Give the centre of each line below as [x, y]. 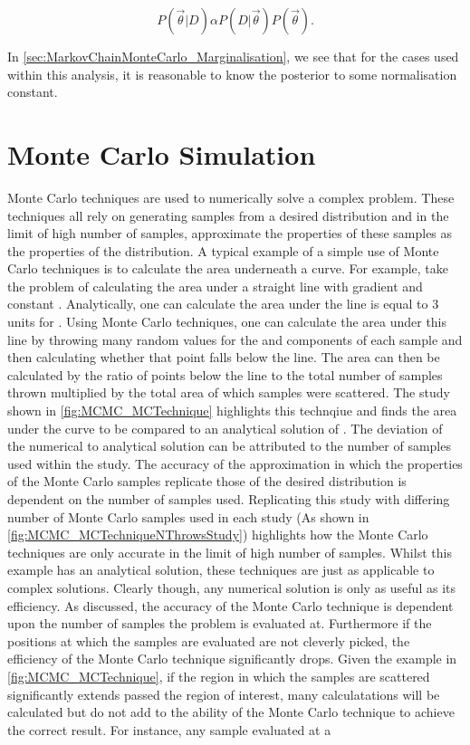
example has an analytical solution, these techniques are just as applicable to [221, 570]
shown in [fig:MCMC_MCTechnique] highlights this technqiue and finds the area [232, 411]
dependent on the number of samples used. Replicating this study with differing [229, 499]
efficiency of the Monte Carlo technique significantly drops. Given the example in [232, 659]
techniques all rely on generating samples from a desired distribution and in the [228, 215]
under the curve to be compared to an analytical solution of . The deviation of [225, 428]
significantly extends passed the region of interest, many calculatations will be [224, 694]
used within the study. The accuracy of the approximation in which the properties [235, 463]
